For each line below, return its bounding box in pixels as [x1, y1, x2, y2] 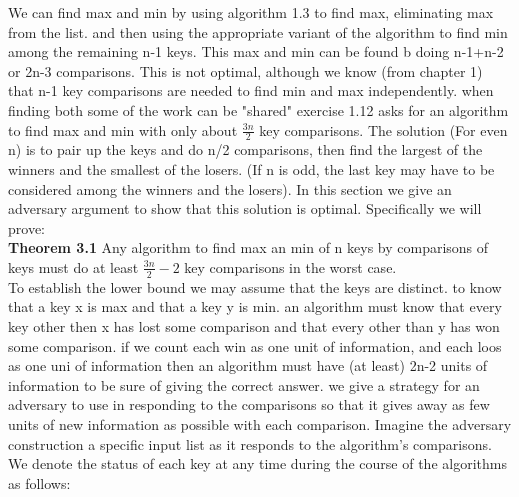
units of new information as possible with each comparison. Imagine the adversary [8, 413, 512, 434]
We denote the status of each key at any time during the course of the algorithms [8, 453, 507, 474]
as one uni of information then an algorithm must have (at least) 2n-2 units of [8, 355, 488, 376]
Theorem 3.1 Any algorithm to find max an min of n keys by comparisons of [8, 237, 489, 258]
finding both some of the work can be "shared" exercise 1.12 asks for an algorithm [8, 99, 509, 120]
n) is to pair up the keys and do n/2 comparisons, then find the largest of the [8, 139, 483, 160]
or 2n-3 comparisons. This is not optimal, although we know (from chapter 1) [8, 60, 483, 81]
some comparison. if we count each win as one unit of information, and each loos [8, 335, 502, 356]
